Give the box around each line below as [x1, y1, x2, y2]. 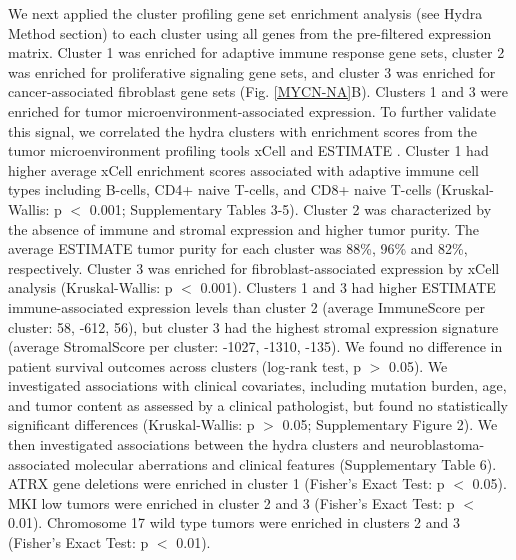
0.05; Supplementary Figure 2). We [282, 414, 498, 435]
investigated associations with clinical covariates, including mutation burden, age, [8, 375, 507, 396]
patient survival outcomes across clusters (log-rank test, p [8, 355, 361, 376]
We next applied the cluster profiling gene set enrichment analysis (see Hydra [8, 3, 483, 23]
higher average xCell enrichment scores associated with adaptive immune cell [8, 159, 479, 180]
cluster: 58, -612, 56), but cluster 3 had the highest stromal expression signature [8, 316, 499, 337]
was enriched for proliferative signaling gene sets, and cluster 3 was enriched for [8, 61, 496, 82]
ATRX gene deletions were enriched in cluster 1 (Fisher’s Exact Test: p [8, 473, 445, 494]
